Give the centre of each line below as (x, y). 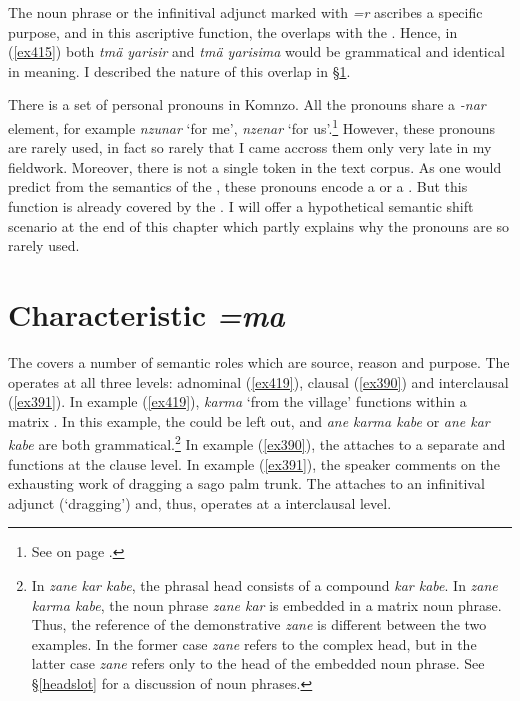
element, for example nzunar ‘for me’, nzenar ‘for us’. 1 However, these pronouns (252, 126)
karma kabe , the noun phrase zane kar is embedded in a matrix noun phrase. (266, 604)
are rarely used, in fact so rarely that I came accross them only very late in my (250, 147)
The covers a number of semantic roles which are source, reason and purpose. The (259, 361)
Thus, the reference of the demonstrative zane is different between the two (259, 624)
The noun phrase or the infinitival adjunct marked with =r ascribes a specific (245, 12)
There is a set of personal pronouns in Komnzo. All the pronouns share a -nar (247, 104)
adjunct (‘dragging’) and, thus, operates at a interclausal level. (200, 502)
